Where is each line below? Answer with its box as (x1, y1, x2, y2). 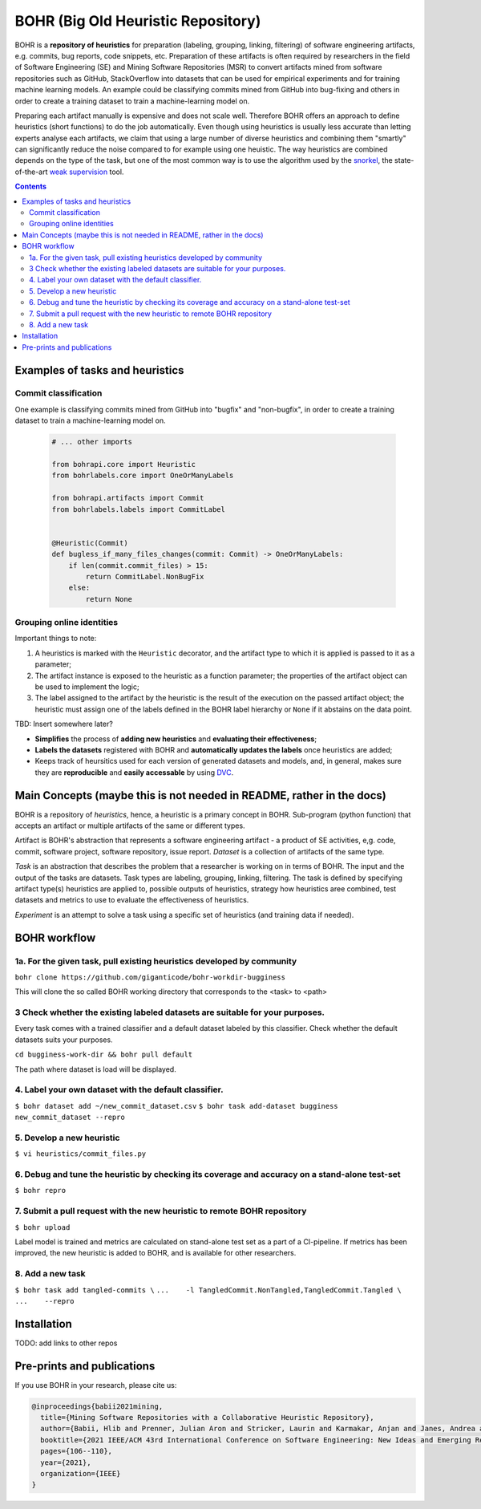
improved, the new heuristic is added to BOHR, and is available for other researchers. (14, 1248, 297, 1258)
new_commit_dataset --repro (14, 1113, 126, 1122)
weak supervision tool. (49, 167, 124, 176)
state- (394, 156, 414, 165)
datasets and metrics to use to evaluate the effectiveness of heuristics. (14, 895, 249, 905)
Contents (14, 181, 47, 192)
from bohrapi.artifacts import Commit (51, 493, 204, 503)
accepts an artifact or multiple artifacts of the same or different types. (14, 821, 245, 830)
